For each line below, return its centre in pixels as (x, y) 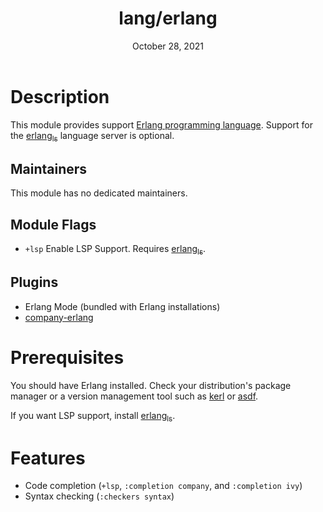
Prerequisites (67, 357)
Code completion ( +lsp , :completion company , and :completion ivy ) (163, 486)
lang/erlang (168, 18)
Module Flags (53, 224)
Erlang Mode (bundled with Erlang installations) (122, 306)
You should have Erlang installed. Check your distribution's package (151, 385)
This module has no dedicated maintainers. (99, 193)
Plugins (34, 282)
